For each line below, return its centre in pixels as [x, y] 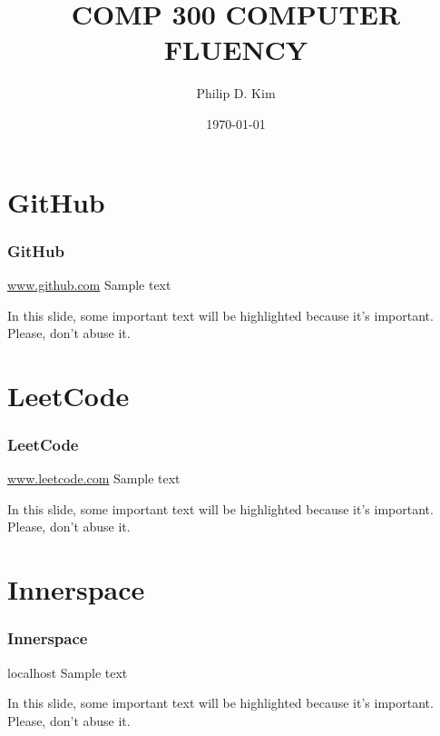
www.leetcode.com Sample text [94, 478]
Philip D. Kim [236, 93]
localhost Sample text [68, 672]
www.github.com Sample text [89, 284]
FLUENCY [236, 50]
